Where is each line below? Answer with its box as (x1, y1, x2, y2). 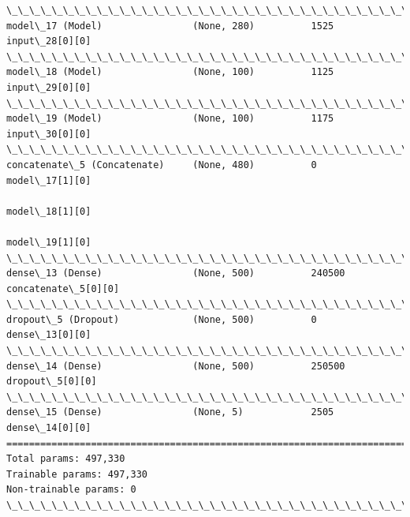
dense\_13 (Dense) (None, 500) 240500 (6, 268, 345, 279)
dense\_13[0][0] (6, 329, 91, 341)
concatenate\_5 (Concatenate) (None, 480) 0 (6, 159, 317, 170)
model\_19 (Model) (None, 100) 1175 (6, 113, 334, 125)
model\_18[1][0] (6, 205, 91, 217)
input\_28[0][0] (6, 36, 91, 47)
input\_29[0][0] (6, 81, 91, 93)
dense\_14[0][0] (6, 422, 91, 434)
